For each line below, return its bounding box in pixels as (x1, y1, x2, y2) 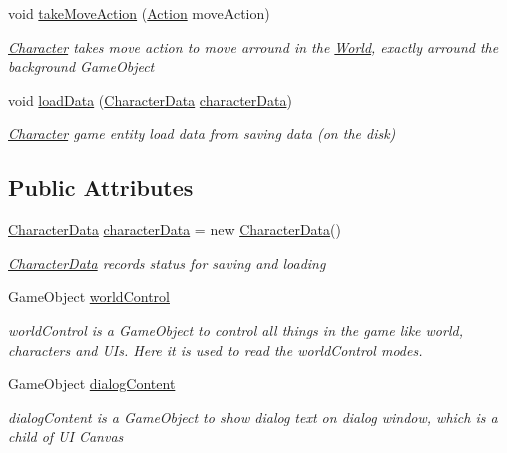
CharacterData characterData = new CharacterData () (8, 219, 341, 240)
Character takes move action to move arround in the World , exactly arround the (8, 36, 499, 57)
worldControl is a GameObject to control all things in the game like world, (8, 319, 463, 340)
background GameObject (8, 56, 155, 77)
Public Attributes (8, 172, 194, 203)
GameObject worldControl (8, 286, 170, 307)
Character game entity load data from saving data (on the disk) (8, 123, 396, 144)
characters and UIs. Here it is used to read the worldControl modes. (8, 339, 423, 360)
